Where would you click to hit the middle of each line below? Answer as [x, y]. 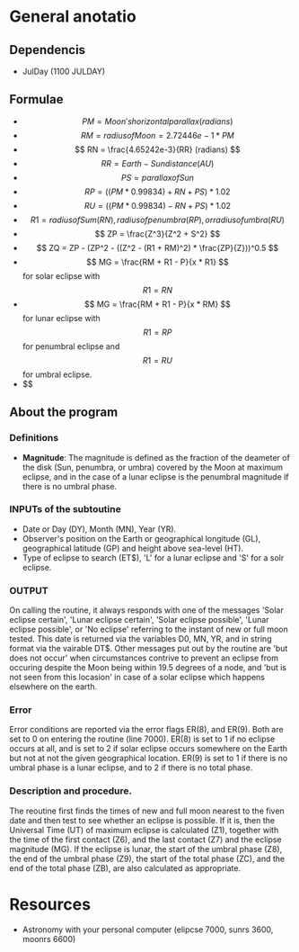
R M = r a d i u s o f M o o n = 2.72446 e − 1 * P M [158, 135]
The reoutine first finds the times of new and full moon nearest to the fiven [147, 811]
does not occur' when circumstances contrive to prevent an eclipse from [144, 658]
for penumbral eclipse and [71, 346]
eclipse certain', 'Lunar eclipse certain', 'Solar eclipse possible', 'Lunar [139, 620]
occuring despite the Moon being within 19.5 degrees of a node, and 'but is [148, 668]
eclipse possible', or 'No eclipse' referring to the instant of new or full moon [149, 629]
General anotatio [73, 17]
